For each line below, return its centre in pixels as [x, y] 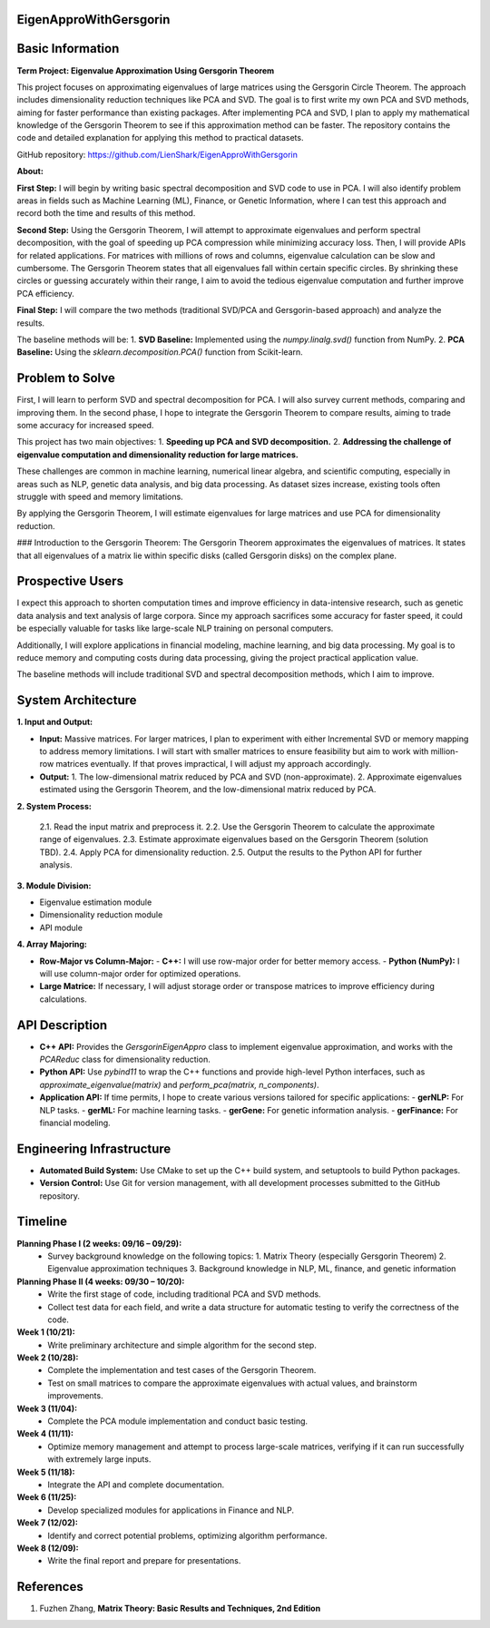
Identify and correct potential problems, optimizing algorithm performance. [187, 1535]
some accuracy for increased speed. [85, 426]
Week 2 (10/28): [48, 1358]
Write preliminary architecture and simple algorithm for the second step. [182, 1345]
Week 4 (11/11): [45, 1434]
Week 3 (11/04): [47, 1408]
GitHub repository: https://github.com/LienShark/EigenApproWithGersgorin [157, 154]
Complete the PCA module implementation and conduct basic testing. [178, 1421]
